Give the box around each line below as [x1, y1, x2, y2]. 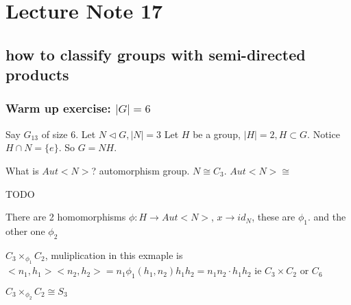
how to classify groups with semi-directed [5, 43, 306, 65]
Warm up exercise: [5, 100, 111, 117]
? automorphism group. [91, 163, 190, 177]
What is [5, 163, 39, 177]
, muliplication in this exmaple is [45, 247, 183, 262]
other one [5, 223, 45, 238]
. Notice [307, 126, 340, 141]
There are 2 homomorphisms [5, 210, 126, 224]
